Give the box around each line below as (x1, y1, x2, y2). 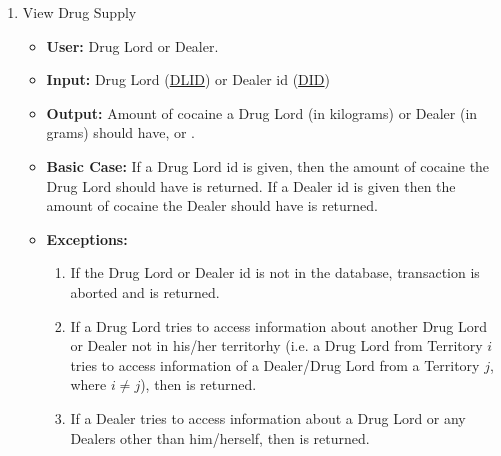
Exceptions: (46, 228, 128, 249)
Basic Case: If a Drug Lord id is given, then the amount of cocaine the (46, 155, 490, 176)
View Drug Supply (22, 2, 137, 22)
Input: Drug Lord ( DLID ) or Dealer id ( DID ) (46, 69, 331, 90)
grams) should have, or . (46, 122, 195, 143)
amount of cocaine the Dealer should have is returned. (46, 195, 379, 216)
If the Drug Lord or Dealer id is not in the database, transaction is (70, 262, 480, 283)
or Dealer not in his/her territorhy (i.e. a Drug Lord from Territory (70, 335, 483, 356)
